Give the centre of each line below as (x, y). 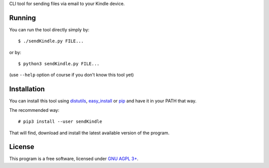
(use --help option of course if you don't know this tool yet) (71, 75)
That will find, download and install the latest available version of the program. (89, 133)
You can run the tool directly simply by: (49, 29)
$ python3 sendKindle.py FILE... (59, 64)
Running (23, 18)
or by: (15, 52)
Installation (27, 89)
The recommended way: (34, 110)
